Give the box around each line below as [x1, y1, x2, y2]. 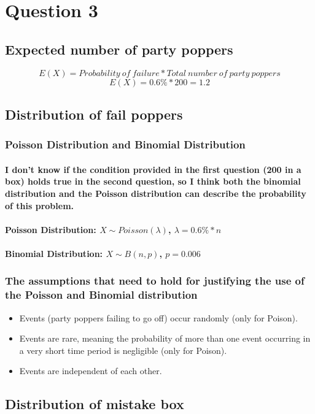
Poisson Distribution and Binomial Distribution [5, 137, 246, 152]
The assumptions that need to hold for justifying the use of [5, 273, 305, 288]
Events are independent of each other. [19, 364, 162, 377]
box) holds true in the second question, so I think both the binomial [5, 175, 301, 188]
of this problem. [5, 199, 74, 212]
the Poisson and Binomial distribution [5, 287, 198, 302]
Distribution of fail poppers [5, 104, 183, 123]
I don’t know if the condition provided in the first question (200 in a [5, 163, 301, 175]
